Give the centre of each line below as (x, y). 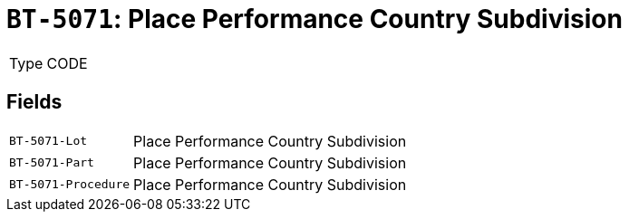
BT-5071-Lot (48, 141)
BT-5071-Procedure (70, 185)
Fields (34, 102)
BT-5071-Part (52, 163)
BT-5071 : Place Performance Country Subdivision (314, 19)
